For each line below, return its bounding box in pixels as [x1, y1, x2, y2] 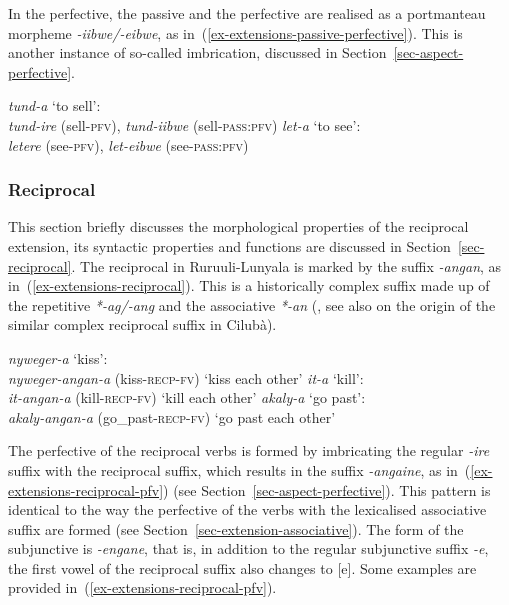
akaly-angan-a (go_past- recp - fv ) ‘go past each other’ [8, 406, 336, 427]
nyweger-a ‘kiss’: [8, 347, 108, 368]
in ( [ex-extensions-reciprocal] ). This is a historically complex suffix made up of [8, 275, 490, 296]
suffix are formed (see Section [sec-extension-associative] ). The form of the [8, 518, 464, 539]
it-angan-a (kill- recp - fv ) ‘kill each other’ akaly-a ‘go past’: [8, 387, 366, 408]
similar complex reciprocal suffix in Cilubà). [8, 314, 277, 335]
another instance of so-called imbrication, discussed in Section [8, 42, 387, 63]
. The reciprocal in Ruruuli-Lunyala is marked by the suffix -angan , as [71, 255, 502, 276]
